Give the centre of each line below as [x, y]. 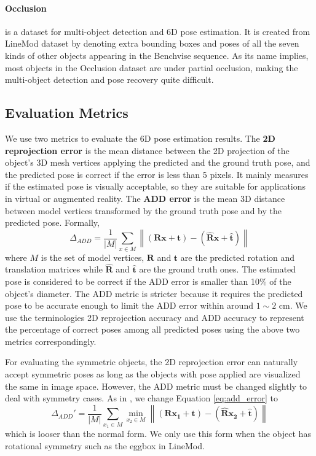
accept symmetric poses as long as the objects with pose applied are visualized [153, 374]
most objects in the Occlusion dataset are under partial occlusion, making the [152, 67]
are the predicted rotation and [238, 257]
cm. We [293, 305]
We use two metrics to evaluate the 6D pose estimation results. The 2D [140, 138]
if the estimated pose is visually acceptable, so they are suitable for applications [156, 186]
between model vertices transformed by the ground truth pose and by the [143, 210]
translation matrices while [54, 269]
